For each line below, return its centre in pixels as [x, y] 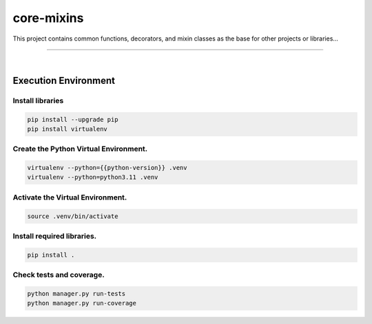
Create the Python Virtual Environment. [80, 149]
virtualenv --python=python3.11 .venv [93, 177]
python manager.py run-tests [76, 293]
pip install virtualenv [68, 129]
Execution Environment [64, 80]
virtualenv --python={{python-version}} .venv [107, 168]
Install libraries [38, 100]
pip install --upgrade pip [73, 119]
